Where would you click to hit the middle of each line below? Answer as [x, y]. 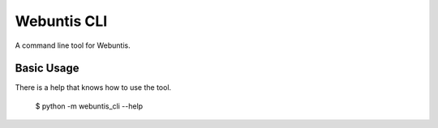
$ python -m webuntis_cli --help [89, 106]
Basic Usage [47, 68]
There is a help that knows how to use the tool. [93, 87]
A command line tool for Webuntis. [73, 45]
